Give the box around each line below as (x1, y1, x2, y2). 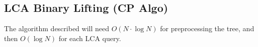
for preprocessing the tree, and (160, 23, 254, 34)
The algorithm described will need (4, 23, 109, 34)
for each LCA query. (58, 33, 121, 43)
